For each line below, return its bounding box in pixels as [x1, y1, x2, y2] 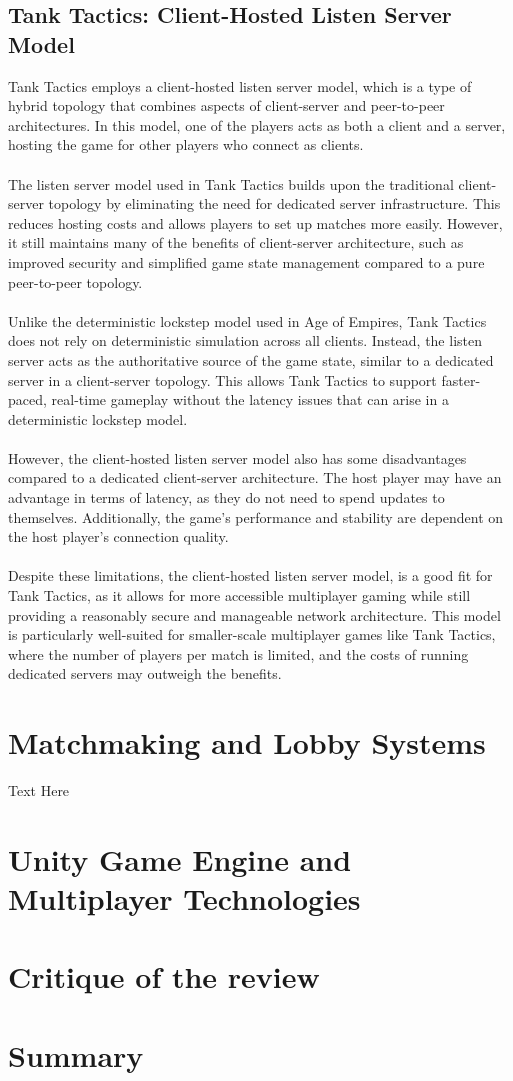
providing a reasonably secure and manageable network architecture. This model [8, 604, 501, 625]
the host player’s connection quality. [8, 526, 229, 547]
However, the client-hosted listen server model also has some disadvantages [8, 447, 467, 468]
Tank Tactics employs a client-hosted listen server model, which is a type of [8, 75, 472, 96]
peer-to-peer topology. [8, 271, 143, 292]
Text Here [8, 780, 70, 801]
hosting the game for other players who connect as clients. [8, 134, 364, 155]
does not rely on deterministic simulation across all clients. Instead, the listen [8, 330, 482, 351]
